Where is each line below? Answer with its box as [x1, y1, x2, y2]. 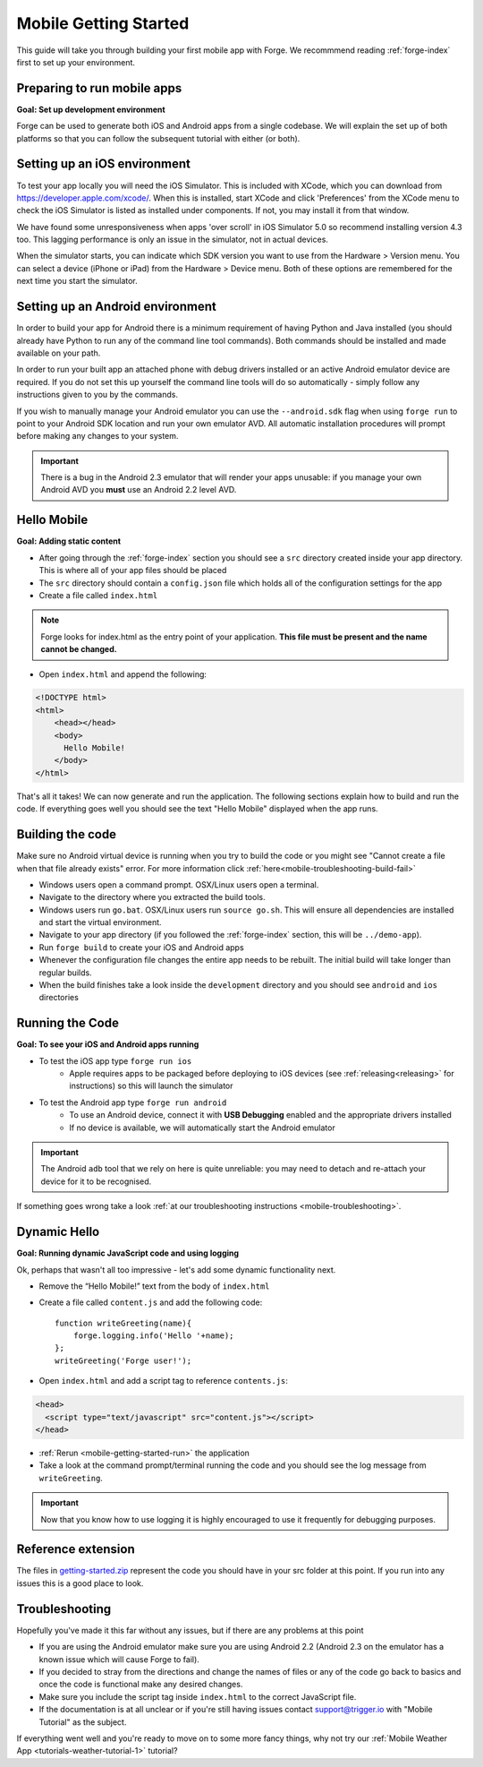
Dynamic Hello [16, 1224, 100, 1239]
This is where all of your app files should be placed [38, 565, 227, 576]
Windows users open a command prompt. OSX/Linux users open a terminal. [38, 879, 319, 890]
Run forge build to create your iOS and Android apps [38, 941, 245, 953]
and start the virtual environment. [38, 917, 162, 928]
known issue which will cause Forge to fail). [38, 1653, 200, 1665]
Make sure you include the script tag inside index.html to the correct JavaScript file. [38, 1691, 357, 1702]
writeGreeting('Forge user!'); [55, 1355, 192, 1366]
